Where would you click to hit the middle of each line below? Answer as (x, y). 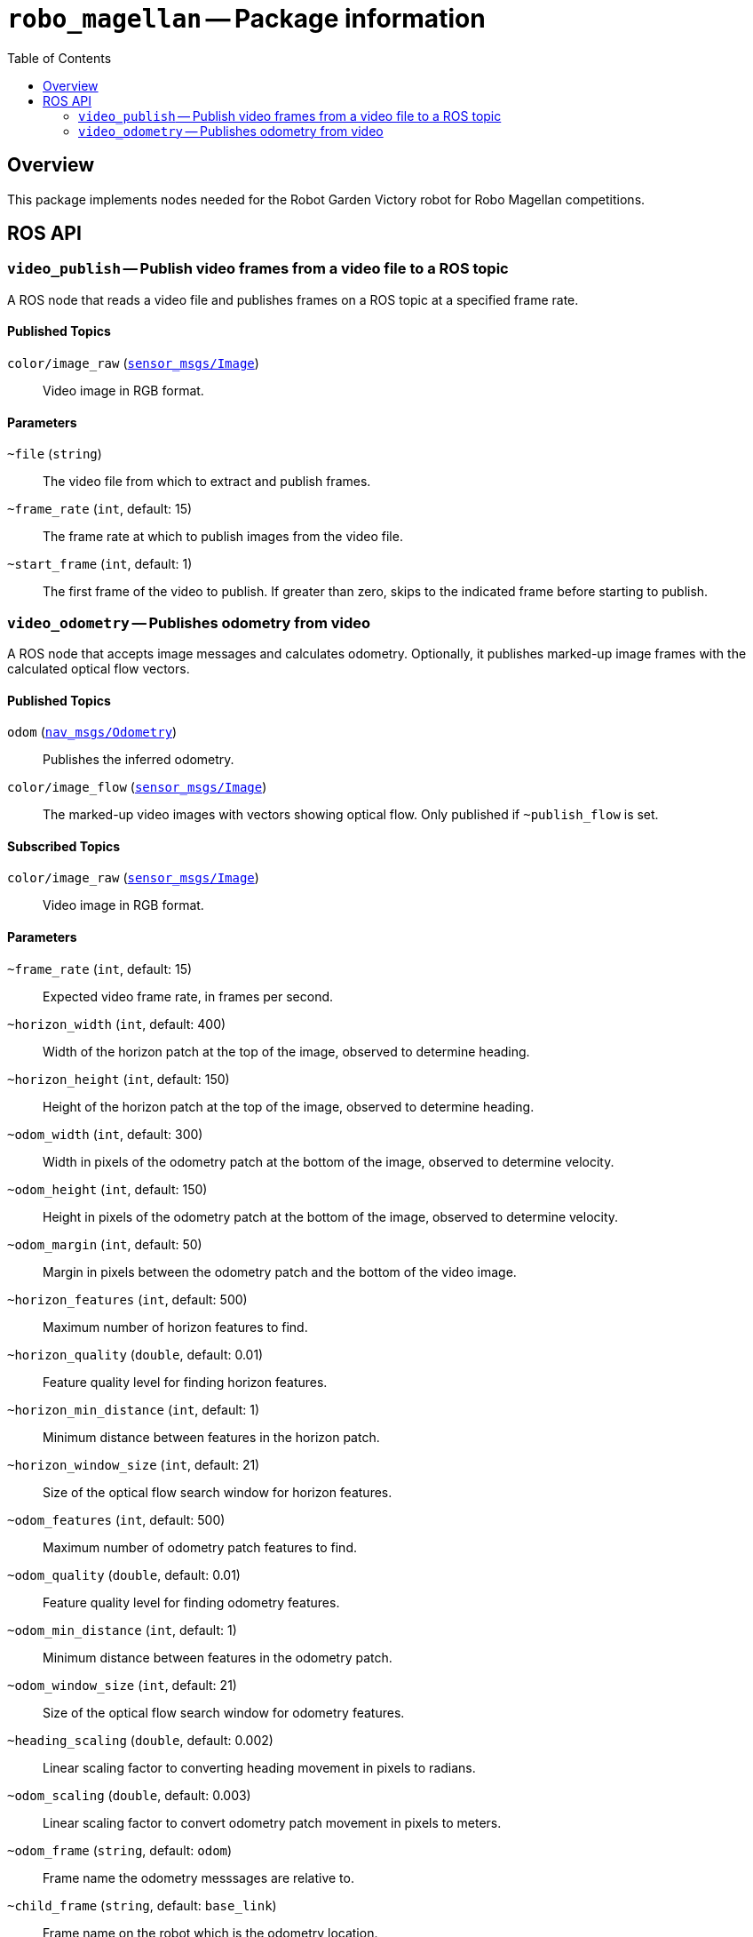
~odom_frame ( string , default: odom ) (120, 1850)
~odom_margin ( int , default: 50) (105, 1244)
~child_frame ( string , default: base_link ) (142, 1905)
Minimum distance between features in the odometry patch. (218, 1657)
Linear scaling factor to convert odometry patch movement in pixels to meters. (272, 1822)
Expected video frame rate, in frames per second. (188, 996)
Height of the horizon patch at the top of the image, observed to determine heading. (289, 1106)
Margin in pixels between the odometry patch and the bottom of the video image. (280, 1271)
